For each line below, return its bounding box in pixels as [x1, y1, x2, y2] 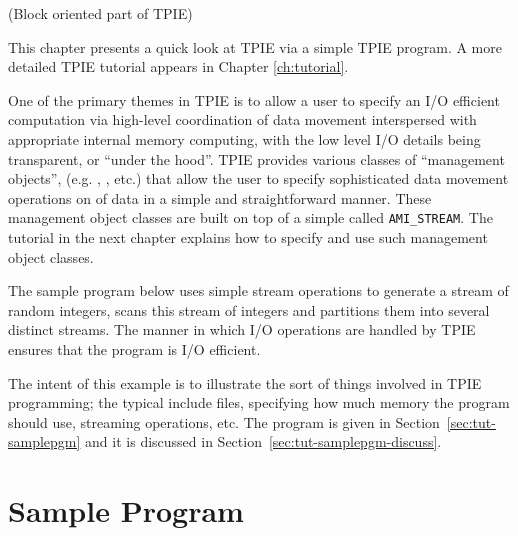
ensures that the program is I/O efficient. [8, 338, 261, 359]
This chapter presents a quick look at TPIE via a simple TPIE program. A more [8, 36, 502, 57]
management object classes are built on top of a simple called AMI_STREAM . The [8, 207, 493, 228]
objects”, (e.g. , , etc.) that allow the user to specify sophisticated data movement [8, 168, 509, 189]
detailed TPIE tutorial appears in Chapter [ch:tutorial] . [8, 56, 349, 77]
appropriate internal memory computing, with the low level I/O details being [8, 128, 481, 149]
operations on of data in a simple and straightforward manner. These [8, 187, 432, 208]
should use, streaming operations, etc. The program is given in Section [8, 411, 440, 432]
